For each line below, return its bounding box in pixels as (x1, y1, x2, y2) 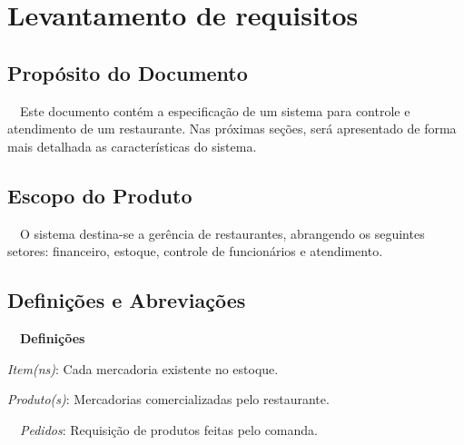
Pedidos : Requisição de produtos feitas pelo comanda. (20, 420, 318, 439)
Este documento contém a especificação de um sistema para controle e (19, 101, 410, 120)
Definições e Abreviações (7, 286, 246, 314)
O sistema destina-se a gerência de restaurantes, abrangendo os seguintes (19, 223, 425, 242)
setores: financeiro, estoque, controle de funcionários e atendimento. (7, 242, 383, 261)
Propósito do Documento (7, 58, 248, 86)
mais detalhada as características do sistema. (7, 136, 257, 155)
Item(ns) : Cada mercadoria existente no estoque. (7, 359, 279, 378)
